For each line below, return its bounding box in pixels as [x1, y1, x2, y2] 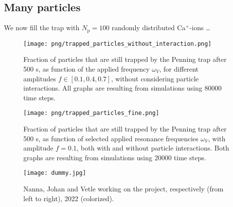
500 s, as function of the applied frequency [23, 63, 150, 74]
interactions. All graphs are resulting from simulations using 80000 [23, 83, 222, 93]
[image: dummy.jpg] [23, 169, 86, 177]
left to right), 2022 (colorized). [23, 193, 114, 203]
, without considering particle [111, 73, 199, 83]
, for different [159, 63, 199, 74]
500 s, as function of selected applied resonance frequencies [23, 133, 198, 143]
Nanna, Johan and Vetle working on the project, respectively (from [23, 183, 224, 193]
